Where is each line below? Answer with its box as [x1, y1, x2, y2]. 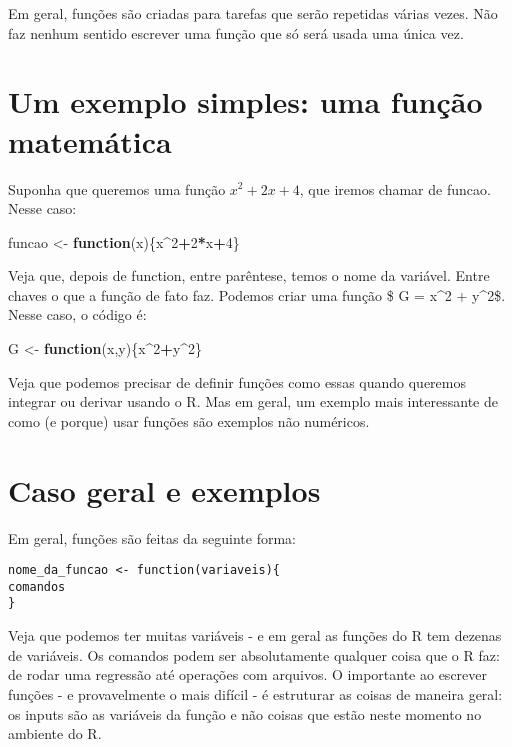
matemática [8, 120, 172, 161]
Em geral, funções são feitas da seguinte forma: [8, 527, 296, 548]
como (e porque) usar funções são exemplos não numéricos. [8, 410, 370, 431]
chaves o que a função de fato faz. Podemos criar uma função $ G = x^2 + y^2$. [8, 284, 506, 305]
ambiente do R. [8, 723, 102, 744]
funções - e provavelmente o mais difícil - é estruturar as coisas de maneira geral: [8, 683, 503, 704]
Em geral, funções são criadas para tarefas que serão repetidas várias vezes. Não [8, 3, 498, 23]
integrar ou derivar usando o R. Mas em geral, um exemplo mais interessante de [8, 391, 498, 412]
